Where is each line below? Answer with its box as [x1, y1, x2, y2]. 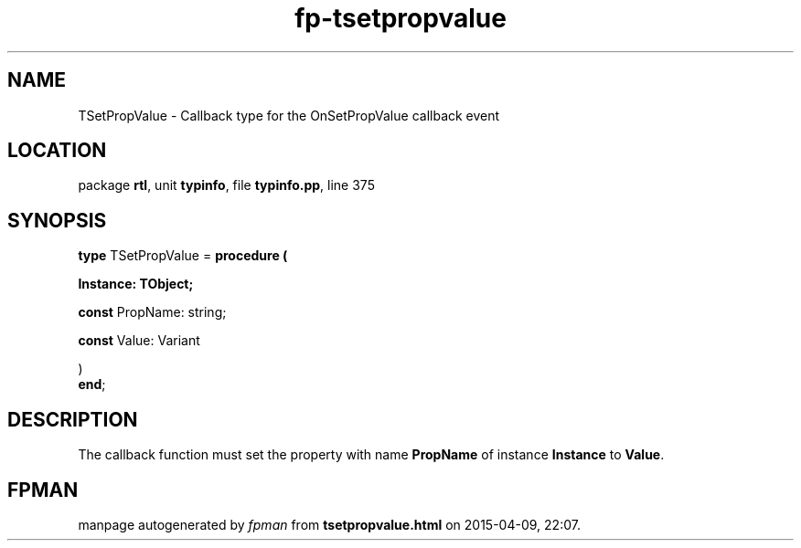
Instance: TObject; [78, 276, 194, 292]
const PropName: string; [78, 304, 227, 321]
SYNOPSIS [7, 208, 107, 232]
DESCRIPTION [7, 407, 138, 431]
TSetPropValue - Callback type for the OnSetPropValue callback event [78, 107, 500, 123]
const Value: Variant [78, 332, 200, 349]
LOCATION [7, 139, 107, 163]
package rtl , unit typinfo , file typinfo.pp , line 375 [78, 177, 375, 194]
